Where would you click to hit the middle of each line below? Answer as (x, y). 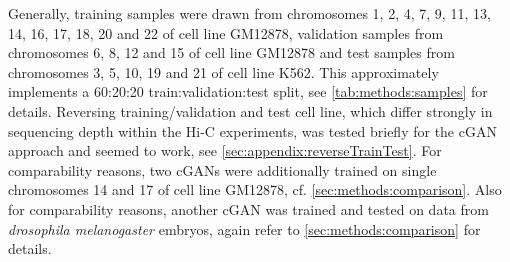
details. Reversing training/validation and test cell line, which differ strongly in (250, 110)
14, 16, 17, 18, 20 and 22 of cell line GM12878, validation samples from (226, 32)
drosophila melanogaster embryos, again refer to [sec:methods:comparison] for (244, 228)
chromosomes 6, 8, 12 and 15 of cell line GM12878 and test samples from (231, 52)
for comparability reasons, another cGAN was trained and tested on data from (248, 208)
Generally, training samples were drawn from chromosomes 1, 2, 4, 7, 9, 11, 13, (249, 13)
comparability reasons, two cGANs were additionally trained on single (222, 169)
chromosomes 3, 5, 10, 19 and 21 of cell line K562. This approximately (223, 71)
